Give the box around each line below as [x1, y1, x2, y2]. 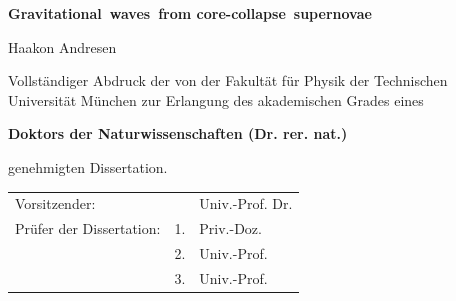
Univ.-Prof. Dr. [199, 193, 293, 214]
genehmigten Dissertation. [8, 156, 168, 177]
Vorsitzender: [15, 193, 96, 214]
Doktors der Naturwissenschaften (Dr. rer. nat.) [8, 123, 348, 144]
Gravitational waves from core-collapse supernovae [8, 3, 372, 23]
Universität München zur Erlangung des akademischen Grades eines [8, 89, 424, 110]
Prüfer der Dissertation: [15, 218, 161, 239]
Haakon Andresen [8, 36, 117, 57]
